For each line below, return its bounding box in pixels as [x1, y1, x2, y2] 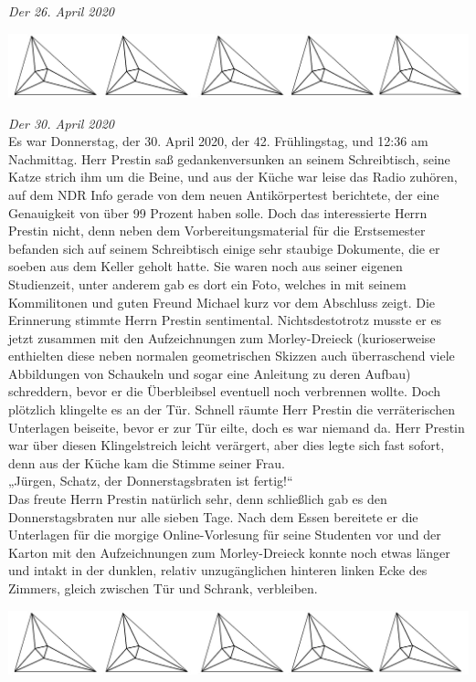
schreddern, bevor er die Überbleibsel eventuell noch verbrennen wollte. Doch [8, 382, 441, 401]
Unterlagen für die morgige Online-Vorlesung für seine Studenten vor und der [8, 525, 441, 544]
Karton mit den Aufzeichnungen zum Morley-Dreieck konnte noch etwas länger [8, 542, 450, 561]
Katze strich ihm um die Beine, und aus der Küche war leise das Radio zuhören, [8, 167, 458, 186]
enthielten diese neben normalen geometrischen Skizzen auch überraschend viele [8, 346, 455, 365]
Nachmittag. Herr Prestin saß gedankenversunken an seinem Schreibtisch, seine [8, 149, 450, 168]
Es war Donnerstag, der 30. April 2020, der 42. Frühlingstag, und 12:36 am [8, 131, 428, 151]
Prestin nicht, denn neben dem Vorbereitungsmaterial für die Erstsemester [8, 221, 426, 240]
